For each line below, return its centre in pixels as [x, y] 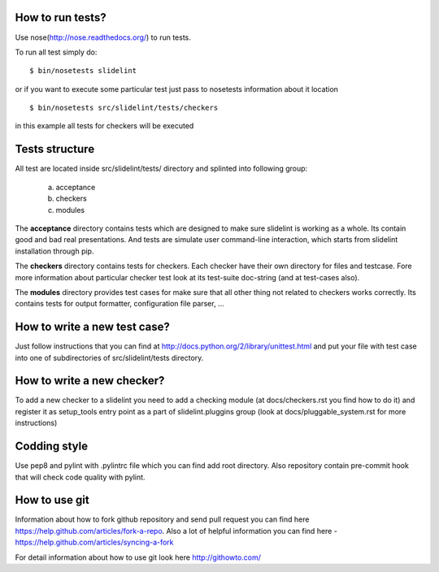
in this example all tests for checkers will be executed [104, 126]
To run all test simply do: [56, 52]
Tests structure [55, 149]
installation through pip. [54, 251]
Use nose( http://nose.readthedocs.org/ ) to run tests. [103, 37]
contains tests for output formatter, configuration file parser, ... [120, 304]
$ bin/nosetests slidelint [83, 71]
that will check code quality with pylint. [80, 477]
